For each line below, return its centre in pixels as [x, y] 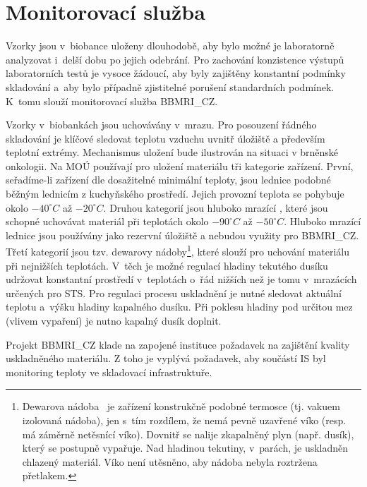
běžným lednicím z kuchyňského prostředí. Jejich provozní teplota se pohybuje [175, 194]
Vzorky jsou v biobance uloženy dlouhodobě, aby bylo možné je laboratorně [170, 46]
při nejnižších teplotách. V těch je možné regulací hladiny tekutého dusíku [167, 265]
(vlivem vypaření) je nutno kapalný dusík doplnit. [114, 321]
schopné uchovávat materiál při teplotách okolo [107, 221]
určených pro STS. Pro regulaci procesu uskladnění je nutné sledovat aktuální [174, 293]
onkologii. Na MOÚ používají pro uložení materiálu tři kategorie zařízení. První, [180, 166]
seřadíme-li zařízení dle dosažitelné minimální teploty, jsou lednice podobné [168, 180]
